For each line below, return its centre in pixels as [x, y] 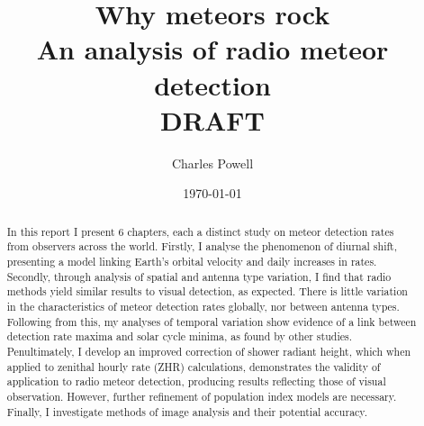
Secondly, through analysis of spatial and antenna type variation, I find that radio [199, 276]
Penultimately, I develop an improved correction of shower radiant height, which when [209, 351]
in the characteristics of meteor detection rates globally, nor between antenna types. [203, 306]
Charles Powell [212, 163]
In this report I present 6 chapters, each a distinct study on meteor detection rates [200, 231]
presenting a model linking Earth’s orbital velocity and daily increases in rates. [192, 261]
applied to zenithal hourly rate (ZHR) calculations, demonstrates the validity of [194, 366]
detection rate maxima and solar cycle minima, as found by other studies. [179, 336]
